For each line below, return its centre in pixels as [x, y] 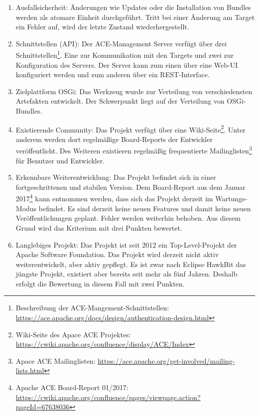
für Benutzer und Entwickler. [60, 160]
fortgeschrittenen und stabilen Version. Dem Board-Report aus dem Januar [130, 187]
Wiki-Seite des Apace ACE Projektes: [73, 334]
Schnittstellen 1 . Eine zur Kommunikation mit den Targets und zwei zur [125, 54]
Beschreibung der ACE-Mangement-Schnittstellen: [92, 308]
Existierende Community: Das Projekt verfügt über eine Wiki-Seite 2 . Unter [130, 129]
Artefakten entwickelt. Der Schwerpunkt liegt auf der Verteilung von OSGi [129, 101]
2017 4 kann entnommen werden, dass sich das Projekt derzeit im [114, 198]
